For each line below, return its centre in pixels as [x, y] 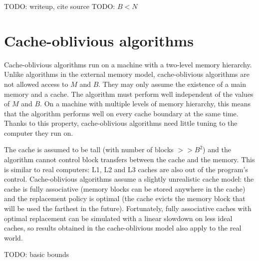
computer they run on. [39, 132]
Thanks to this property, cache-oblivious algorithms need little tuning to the [121, 123]
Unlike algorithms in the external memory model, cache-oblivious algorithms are [127, 74]
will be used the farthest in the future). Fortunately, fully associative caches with [128, 208]
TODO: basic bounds [37, 254]
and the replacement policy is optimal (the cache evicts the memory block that [125, 198]
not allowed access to [36, 84]
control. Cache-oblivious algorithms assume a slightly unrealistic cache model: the [129, 179]
